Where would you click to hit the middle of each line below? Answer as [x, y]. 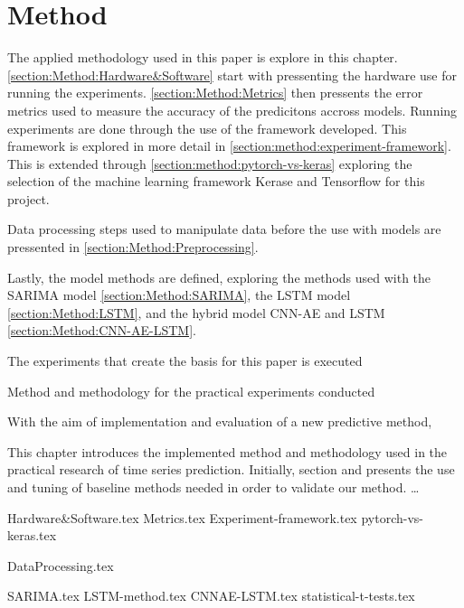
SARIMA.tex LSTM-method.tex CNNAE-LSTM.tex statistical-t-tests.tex [211, 596]
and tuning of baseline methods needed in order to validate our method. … [213, 487]
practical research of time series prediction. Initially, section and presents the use [231, 469]
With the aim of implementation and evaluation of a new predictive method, [220, 421]
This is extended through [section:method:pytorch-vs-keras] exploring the [210, 163]
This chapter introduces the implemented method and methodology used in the [227, 451]
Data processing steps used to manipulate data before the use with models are [224, 229]
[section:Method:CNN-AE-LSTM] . [102, 330]
